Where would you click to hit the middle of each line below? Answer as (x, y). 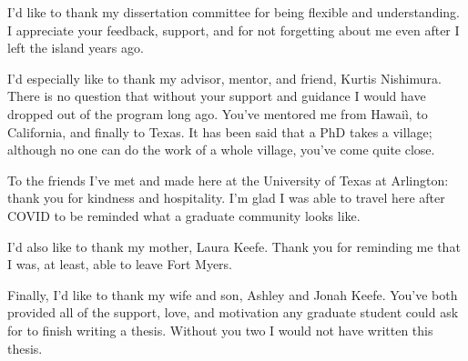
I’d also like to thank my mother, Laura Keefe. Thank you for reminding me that (234, 246)
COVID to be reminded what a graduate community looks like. (184, 215)
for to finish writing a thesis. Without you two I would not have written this (220, 330)
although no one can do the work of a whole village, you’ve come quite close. (221, 150)
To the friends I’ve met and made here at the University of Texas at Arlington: (228, 180)
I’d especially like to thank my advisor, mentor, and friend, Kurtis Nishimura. (224, 78)
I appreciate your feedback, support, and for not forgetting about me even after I (234, 30)
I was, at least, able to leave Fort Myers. (120, 264)
